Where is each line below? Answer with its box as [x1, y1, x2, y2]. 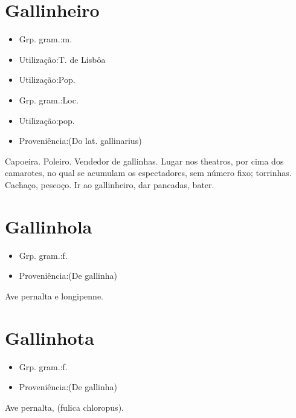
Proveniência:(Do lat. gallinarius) [19, 134, 142, 147]
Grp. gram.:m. [19, 33, 72, 45]
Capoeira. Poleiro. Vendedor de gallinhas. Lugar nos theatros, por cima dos [5, 154, 284, 167]
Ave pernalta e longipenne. [5, 289, 104, 302]
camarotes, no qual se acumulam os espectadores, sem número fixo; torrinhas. [5, 166, 292, 179]
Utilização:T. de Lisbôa [19, 53, 106, 65]
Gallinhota [5, 325, 94, 350]
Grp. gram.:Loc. [19, 93, 79, 106]
